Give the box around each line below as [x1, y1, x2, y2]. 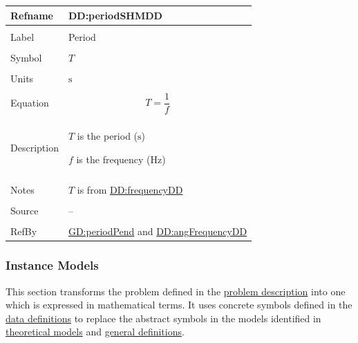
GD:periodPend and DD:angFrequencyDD [68, 224, 247, 239]
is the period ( [77, 129, 138, 143]
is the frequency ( [76, 152, 151, 167]
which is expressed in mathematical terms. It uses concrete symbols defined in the [6, 297, 352, 312]
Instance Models [6, 257, 99, 274]
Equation [10, 95, 49, 109]
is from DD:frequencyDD [77, 183, 183, 197]
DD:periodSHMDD [68, 8, 162, 22]
